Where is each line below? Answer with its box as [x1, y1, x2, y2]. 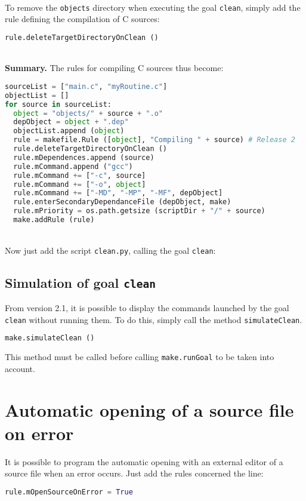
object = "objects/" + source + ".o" [13, 109, 163, 118]
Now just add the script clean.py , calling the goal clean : [5, 244, 216, 256]
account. [5, 362, 35, 374]
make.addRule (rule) [13, 216, 95, 225]
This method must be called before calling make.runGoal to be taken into [5, 351, 274, 363]
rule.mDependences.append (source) [13, 153, 154, 162]
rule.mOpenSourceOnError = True [5, 487, 133, 496]
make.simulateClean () [5, 334, 95, 343]
